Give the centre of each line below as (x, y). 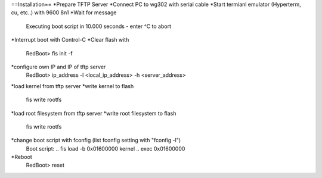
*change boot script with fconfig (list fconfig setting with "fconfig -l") (96, 140)
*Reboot (21, 157)
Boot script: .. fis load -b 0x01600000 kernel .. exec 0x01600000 (106, 148)
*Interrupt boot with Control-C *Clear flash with (70, 40)
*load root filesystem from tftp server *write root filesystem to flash (94, 113)
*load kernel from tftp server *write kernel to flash (72, 86)
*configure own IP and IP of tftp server (58, 67)
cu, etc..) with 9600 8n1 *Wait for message (64, 13)
